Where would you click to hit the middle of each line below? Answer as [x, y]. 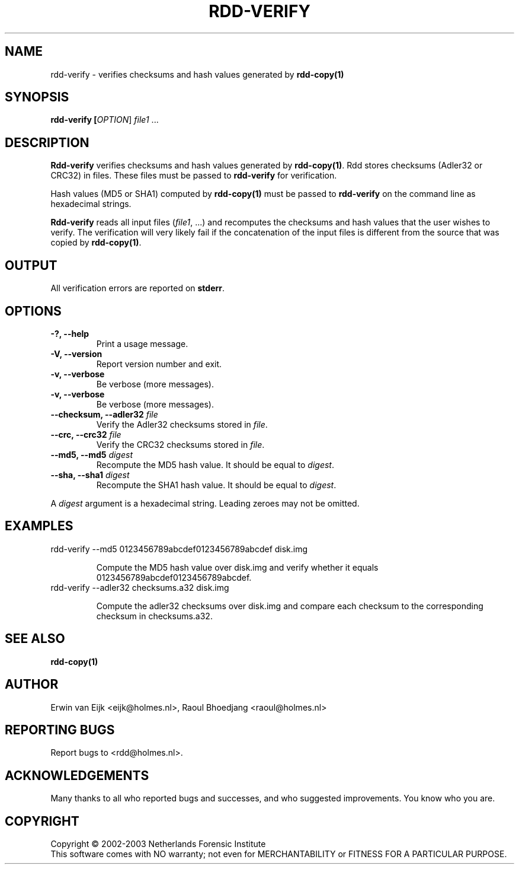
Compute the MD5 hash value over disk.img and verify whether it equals [237, 567]
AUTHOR [32, 685]
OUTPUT [31, 265]
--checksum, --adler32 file [104, 414]
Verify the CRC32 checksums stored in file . [180, 444]
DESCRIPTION [47, 142]
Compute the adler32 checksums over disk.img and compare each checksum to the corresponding [290, 606]
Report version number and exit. [159, 364]
